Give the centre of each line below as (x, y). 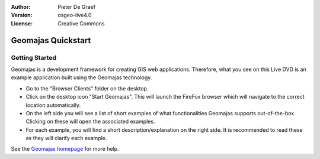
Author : (21, 7)
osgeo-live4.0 (75, 15)
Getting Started (33, 57)
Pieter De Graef (77, 7)
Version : (22, 15)
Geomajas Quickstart (51, 40)
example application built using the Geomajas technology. (81, 77)
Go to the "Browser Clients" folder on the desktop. (87, 88)
